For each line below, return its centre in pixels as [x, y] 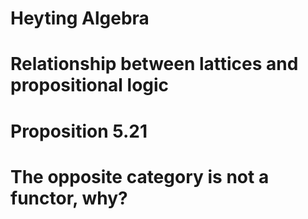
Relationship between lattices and [154, 64]
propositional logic [90, 85]
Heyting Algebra [80, 18]
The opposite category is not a [140, 176]
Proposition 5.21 [79, 131]
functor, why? [69, 198]
